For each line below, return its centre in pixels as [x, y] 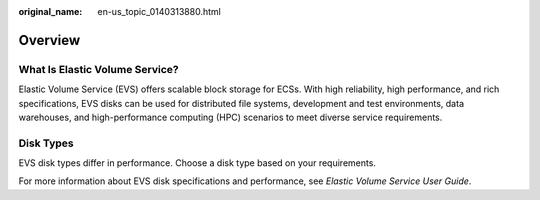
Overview [49, 40]
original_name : [50, 11]
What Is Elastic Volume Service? [98, 69]
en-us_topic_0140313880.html [159, 11]
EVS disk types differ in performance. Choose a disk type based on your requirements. [197, 163]
